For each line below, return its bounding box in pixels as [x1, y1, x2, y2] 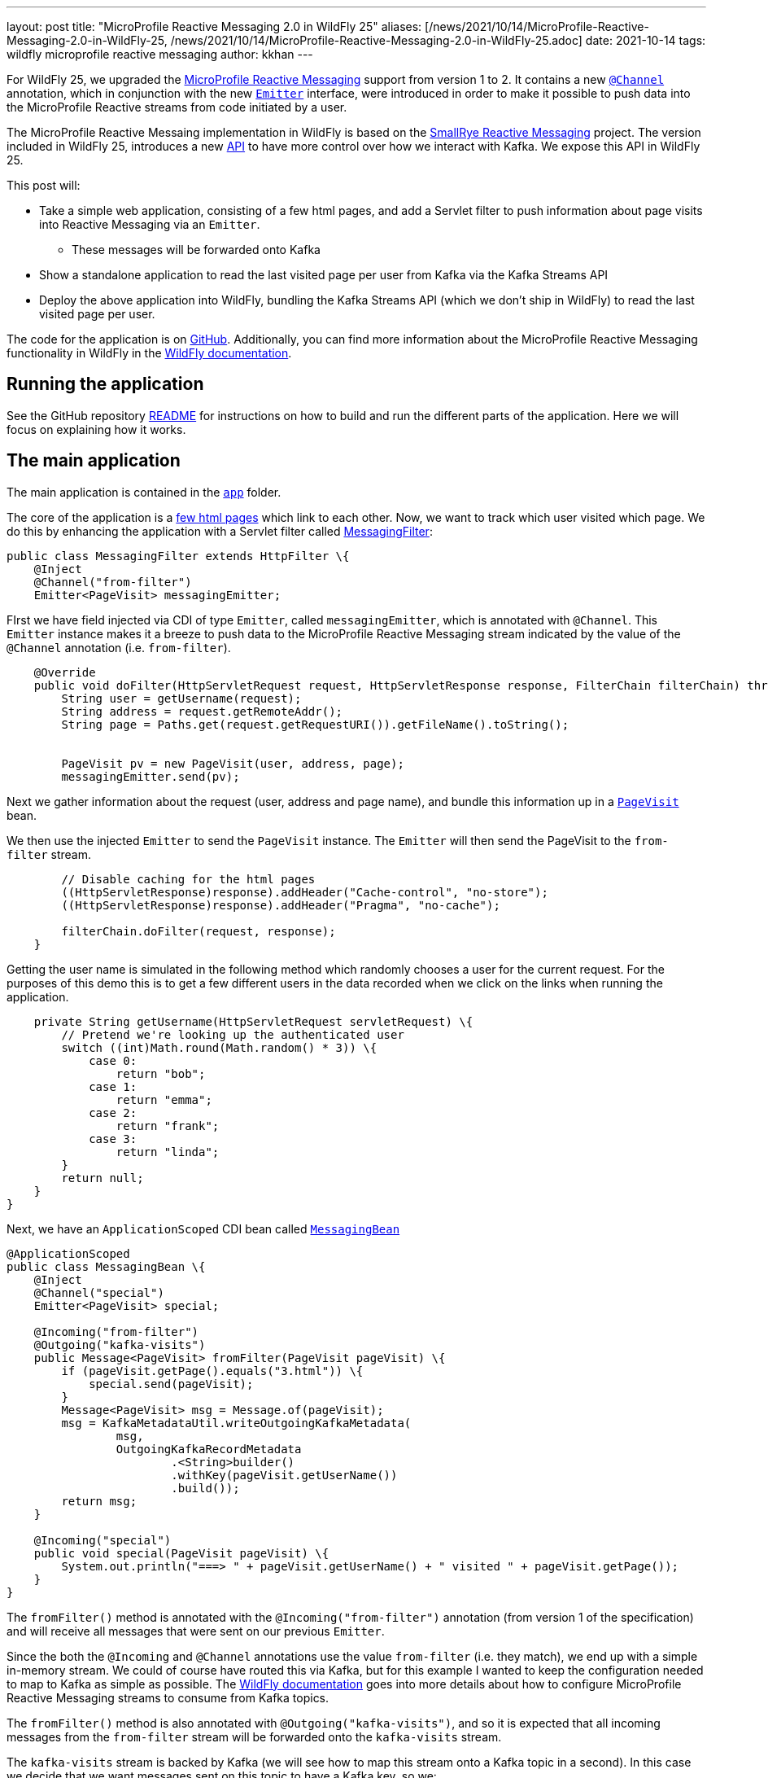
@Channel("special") [33, 1285, 164, 1299]
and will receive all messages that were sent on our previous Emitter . [7, 1623, 385, 1638]
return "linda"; [116, 1145, 220, 1158]
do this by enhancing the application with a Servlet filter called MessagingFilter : [7, 523, 433, 538]
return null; [61, 1171, 144, 1185]
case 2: [89, 1106, 137, 1119]
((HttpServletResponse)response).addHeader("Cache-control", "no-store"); [61, 885, 548, 899]
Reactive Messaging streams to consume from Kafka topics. [7, 1690, 329, 1705]
